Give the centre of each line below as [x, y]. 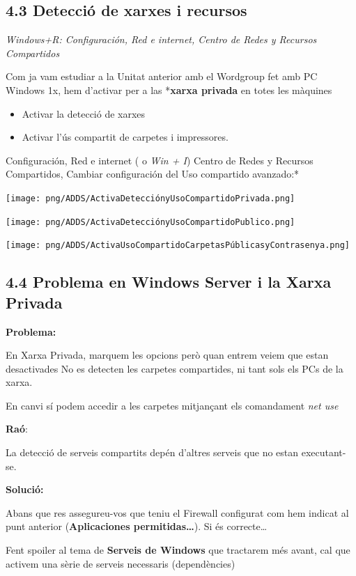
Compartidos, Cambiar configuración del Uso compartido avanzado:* [153, 174]
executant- [324, 452]
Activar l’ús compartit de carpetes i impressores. [125, 137]
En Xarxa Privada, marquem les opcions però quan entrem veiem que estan [167, 355]
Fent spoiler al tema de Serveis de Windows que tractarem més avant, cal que [178, 550]
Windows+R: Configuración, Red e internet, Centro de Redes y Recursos [161, 39]
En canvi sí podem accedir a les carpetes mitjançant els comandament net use [172, 405]
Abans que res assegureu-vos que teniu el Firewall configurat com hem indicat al [177, 512]
